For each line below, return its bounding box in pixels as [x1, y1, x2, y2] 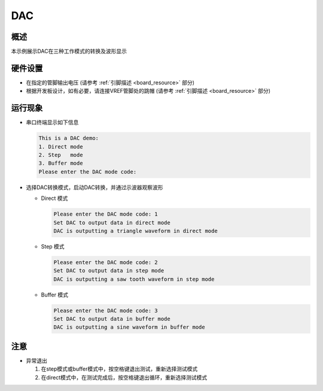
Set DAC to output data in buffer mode [53, 316, 170, 323]
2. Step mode [38, 151, 83, 159]
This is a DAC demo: [38, 135, 99, 142]
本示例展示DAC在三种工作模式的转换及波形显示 [11, 48, 127, 55]
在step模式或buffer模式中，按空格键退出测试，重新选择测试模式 [41, 365, 198, 372]
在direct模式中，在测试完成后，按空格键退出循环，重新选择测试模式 [41, 374, 208, 381]
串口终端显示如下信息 [26, 119, 79, 126]
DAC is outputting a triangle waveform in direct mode [53, 228, 218, 234]
